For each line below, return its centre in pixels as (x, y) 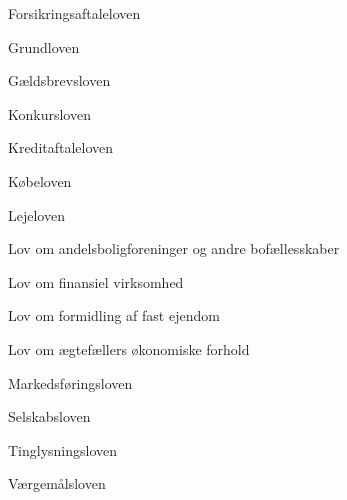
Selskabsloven (49, 416)
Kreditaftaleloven (61, 147)
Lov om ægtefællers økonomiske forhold (129, 348)
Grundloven (44, 46)
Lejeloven (36, 214)
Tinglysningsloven (63, 449)
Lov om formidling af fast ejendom (114, 315)
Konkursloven (49, 113)
